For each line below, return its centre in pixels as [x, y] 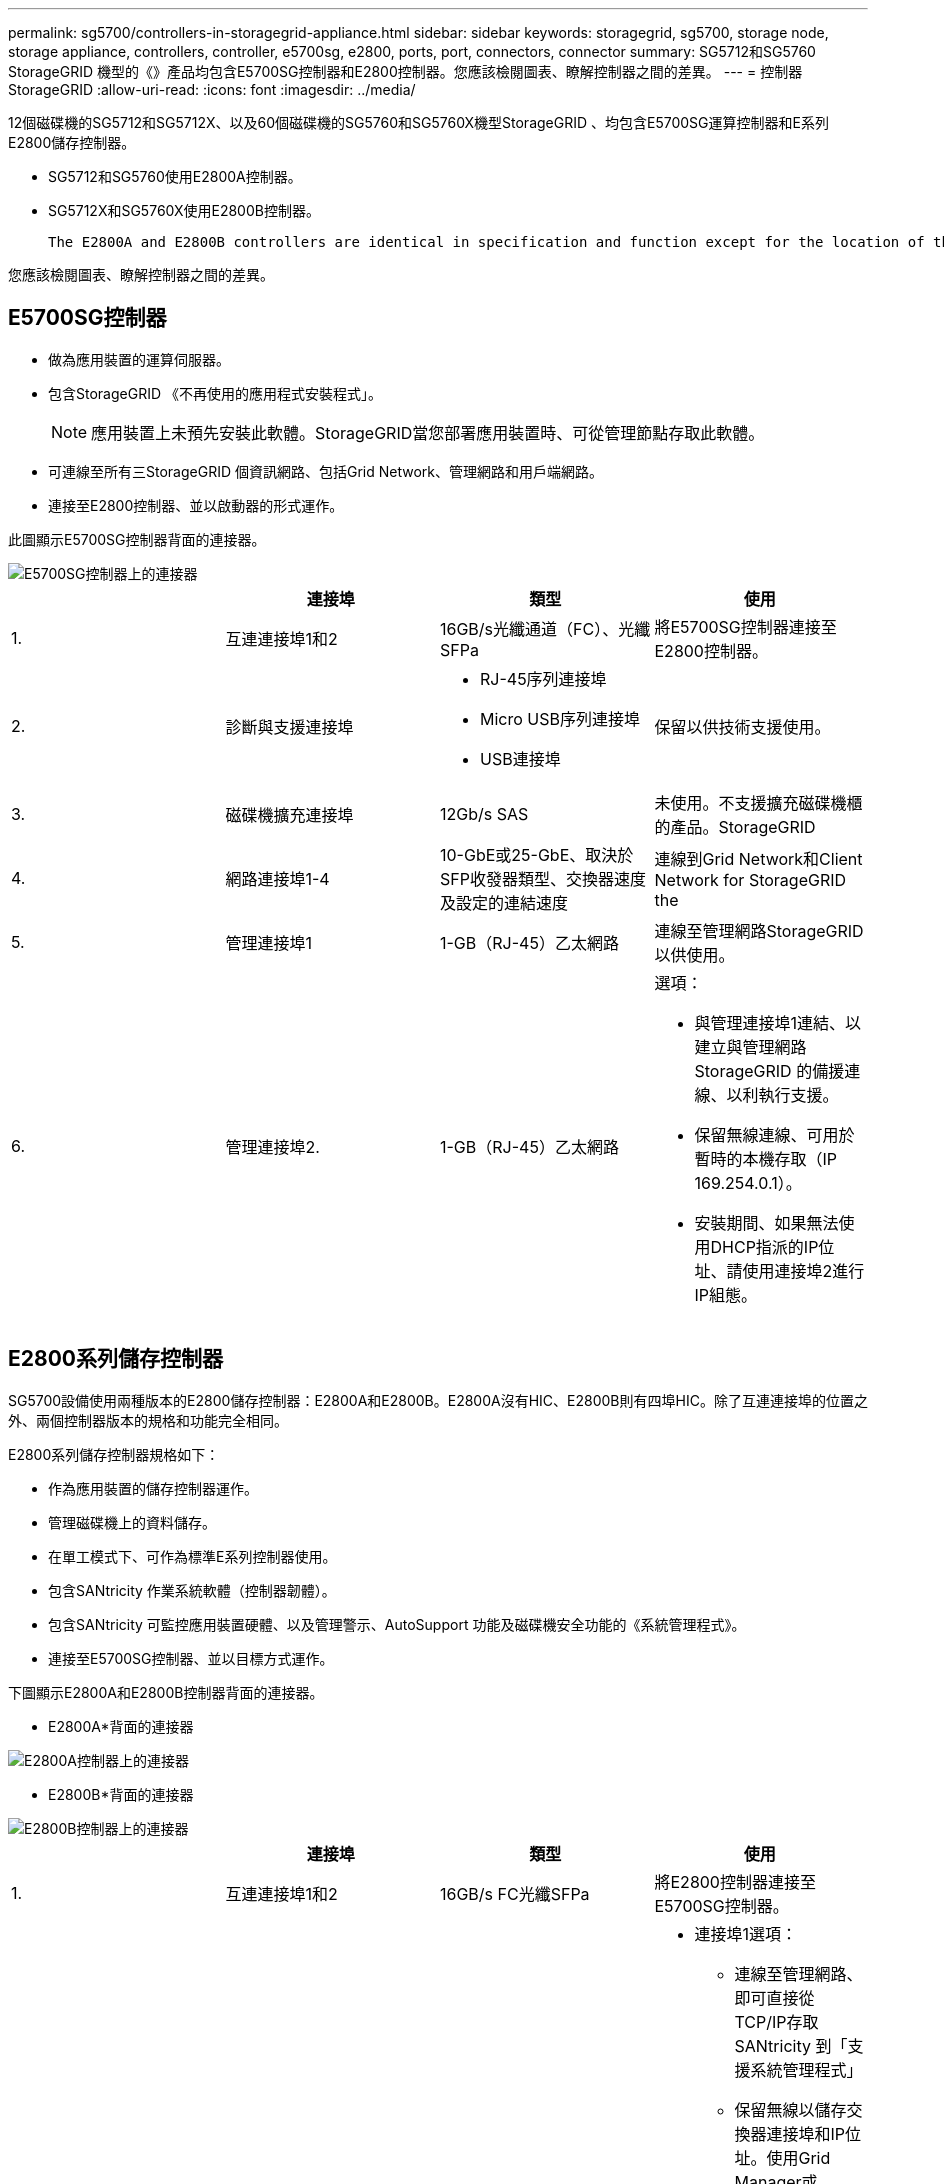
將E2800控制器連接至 [735, 1881]
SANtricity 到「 [791, 2045]
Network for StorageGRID [750, 879]
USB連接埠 [520, 758]
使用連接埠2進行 [803, 1270]
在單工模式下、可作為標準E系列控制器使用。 [192, 1556]
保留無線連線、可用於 [774, 1134]
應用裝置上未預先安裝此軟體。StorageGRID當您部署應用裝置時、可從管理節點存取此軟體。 [428, 432]
